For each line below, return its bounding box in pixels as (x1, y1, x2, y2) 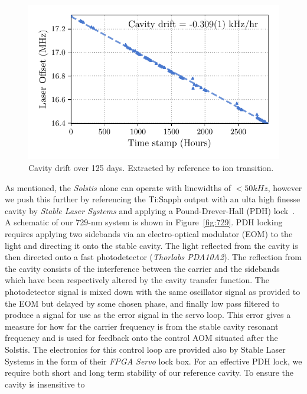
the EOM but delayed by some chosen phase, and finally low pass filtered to (5, 297, 280, 309)
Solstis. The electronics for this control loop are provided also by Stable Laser (5, 343, 286, 355)
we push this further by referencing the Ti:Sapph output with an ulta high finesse (5, 193, 301, 205)
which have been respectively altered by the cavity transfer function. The (5, 274, 269, 286)
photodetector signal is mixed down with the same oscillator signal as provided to (5, 285, 301, 297)
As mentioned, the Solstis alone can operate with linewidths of (5, 181, 231, 193)
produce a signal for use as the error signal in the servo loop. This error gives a (5, 308, 291, 321)
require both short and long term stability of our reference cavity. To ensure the (5, 366, 294, 379)
